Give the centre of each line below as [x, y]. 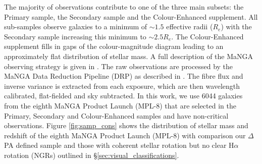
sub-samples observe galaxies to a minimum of [76, 26]
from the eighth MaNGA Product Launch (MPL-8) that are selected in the [120, 105]
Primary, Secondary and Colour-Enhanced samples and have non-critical [116, 115]
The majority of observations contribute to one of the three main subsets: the [124, 7]
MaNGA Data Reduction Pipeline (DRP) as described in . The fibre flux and [124, 76]
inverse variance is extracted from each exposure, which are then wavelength [122, 86]
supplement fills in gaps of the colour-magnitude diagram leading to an [114, 46]
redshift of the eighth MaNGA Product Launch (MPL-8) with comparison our [125, 135]
